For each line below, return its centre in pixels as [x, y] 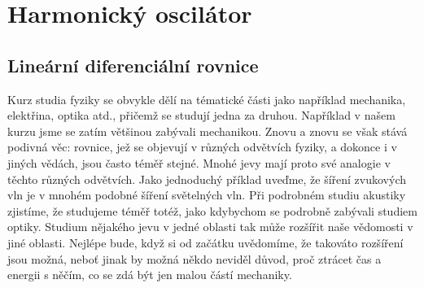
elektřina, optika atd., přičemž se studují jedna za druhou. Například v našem [201, 115]
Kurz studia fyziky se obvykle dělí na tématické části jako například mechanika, [207, 99]
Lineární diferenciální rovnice [133, 65]
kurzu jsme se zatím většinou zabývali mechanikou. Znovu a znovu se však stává [208, 131]
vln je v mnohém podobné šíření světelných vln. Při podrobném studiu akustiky [207, 195]
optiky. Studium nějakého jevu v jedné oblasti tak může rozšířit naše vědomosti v [210, 227]
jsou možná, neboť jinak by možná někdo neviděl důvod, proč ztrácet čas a [195, 258]
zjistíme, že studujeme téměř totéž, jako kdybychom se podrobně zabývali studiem [212, 210]
